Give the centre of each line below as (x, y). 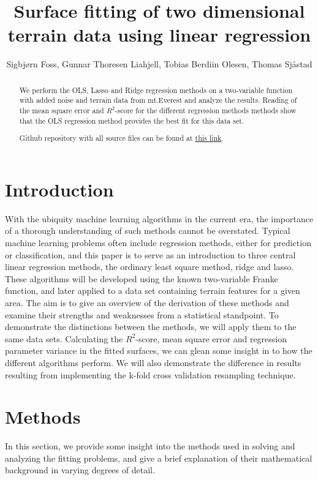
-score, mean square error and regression (211, 338)
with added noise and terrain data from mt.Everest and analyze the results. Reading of (158, 100)
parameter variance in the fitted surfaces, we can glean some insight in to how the (159, 351)
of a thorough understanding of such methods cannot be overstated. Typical (148, 231)
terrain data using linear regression (159, 35)
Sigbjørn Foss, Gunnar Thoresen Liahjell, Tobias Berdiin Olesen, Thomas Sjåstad (159, 64)
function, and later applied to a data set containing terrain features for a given (153, 291)
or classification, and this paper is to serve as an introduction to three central (150, 254)
